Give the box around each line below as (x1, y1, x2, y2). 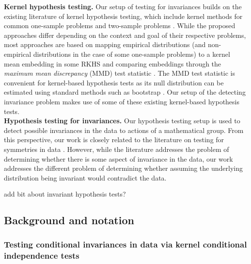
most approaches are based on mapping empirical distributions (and (4, 39, 206, 49)
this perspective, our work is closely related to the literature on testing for (4, 134, 224, 145)
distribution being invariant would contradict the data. (4, 172, 167, 182)
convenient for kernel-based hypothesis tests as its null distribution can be (4, 77, 224, 87)
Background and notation (4, 213, 134, 228)
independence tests (4, 249, 79, 261)
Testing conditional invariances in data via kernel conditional (4, 238, 247, 250)
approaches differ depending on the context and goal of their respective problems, (4, 30, 246, 40)
